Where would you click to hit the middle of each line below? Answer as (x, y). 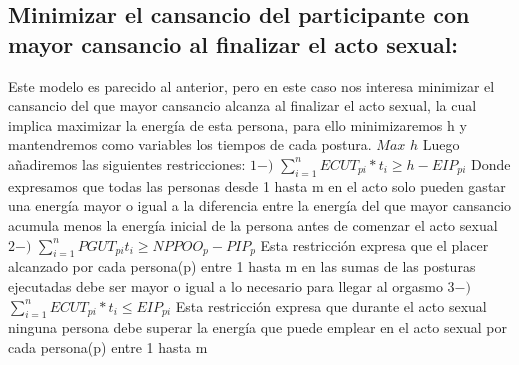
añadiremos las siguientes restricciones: (127, 163)
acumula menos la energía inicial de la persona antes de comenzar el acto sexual (253, 224)
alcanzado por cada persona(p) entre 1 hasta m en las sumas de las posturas (242, 266)
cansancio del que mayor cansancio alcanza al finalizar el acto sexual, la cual (242, 105)
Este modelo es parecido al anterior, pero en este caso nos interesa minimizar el (251, 85)
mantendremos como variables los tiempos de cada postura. (190, 144)
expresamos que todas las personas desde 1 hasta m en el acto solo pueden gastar (257, 185)
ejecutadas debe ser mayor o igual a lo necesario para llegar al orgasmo (225, 285)
